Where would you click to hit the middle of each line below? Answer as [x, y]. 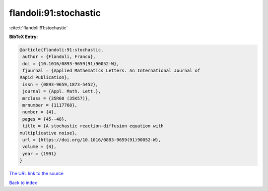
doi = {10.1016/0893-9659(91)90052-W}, [71, 64]
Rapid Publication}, [44, 77]
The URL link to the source [36, 174]
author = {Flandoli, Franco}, [59, 57]
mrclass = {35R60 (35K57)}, [57, 98]
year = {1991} [39, 154]
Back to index [23, 183]
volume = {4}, [39, 147]
